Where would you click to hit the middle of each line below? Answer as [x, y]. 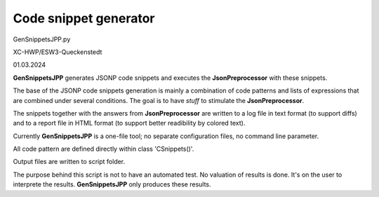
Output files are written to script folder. [69, 162]
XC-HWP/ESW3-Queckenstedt [58, 52]
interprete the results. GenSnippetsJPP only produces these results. [112, 184]
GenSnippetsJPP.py [42, 39]
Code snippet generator [84, 18]
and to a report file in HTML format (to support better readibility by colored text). [129, 123]
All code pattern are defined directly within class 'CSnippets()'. [104, 149]
